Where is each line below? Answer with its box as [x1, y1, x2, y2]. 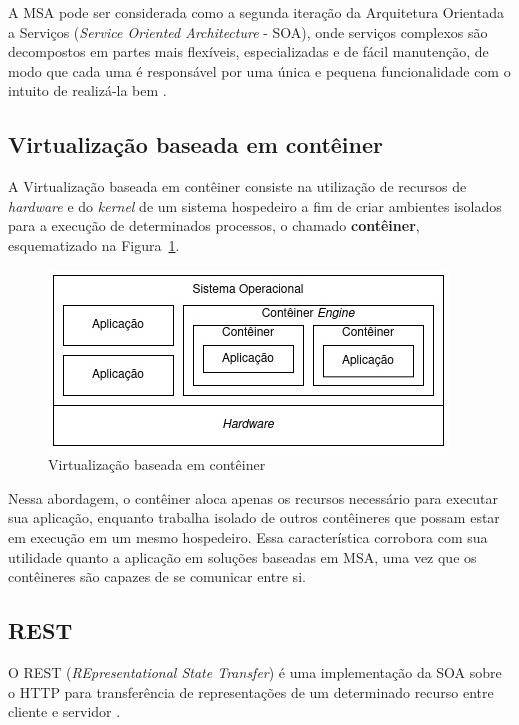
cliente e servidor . [8, 701, 121, 722]
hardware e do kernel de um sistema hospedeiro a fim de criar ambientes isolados [8, 195, 502, 216]
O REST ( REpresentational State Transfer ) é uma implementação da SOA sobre [8, 661, 502, 682]
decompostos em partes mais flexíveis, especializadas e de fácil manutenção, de [8, 41, 489, 62]
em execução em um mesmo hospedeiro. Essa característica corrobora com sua [8, 526, 488, 547]
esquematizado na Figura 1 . [8, 234, 180, 255]
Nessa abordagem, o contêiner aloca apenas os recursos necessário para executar [8, 487, 499, 508]
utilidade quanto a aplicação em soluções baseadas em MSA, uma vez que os [8, 546, 477, 567]
